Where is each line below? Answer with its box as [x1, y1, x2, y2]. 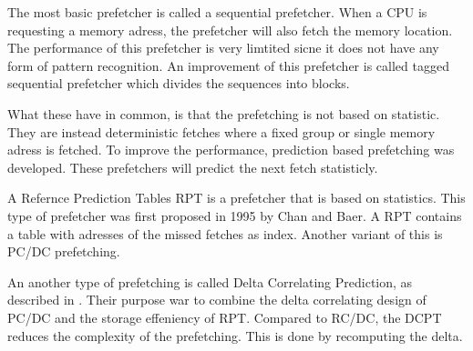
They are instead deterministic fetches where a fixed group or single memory [7, 122, 436, 141]
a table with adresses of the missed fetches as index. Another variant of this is [7, 224, 443, 243]
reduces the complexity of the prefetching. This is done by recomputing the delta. [7, 326, 463, 345]
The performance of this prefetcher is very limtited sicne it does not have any [7, 38, 439, 57]
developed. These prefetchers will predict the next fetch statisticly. [7, 157, 378, 176]
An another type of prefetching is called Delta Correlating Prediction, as [7, 272, 413, 291]
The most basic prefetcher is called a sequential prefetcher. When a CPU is [7, 3, 427, 21]
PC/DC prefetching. [7, 242, 120, 261]
